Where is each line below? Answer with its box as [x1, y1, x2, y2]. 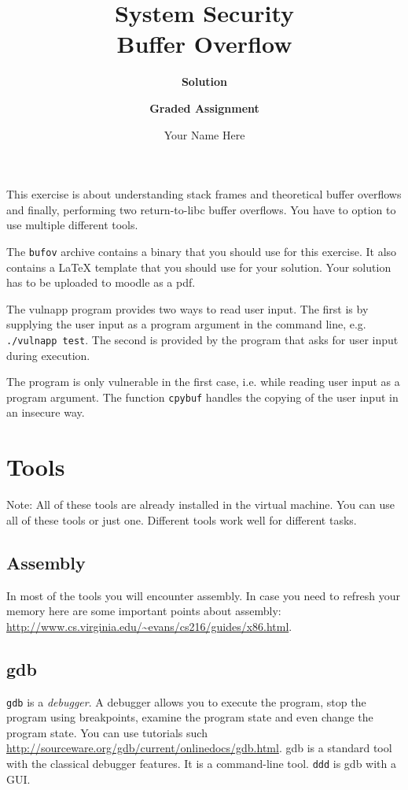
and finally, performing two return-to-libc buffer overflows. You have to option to [6, 201, 396, 217]
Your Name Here [164, 126, 245, 143]
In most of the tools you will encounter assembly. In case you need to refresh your [6, 587, 401, 603]
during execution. [6, 347, 90, 363]
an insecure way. [6, 404, 85, 421]
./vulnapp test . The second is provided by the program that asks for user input [6, 331, 399, 347]
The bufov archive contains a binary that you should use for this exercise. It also [6, 243, 397, 259]
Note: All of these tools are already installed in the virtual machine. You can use [6, 496, 395, 513]
